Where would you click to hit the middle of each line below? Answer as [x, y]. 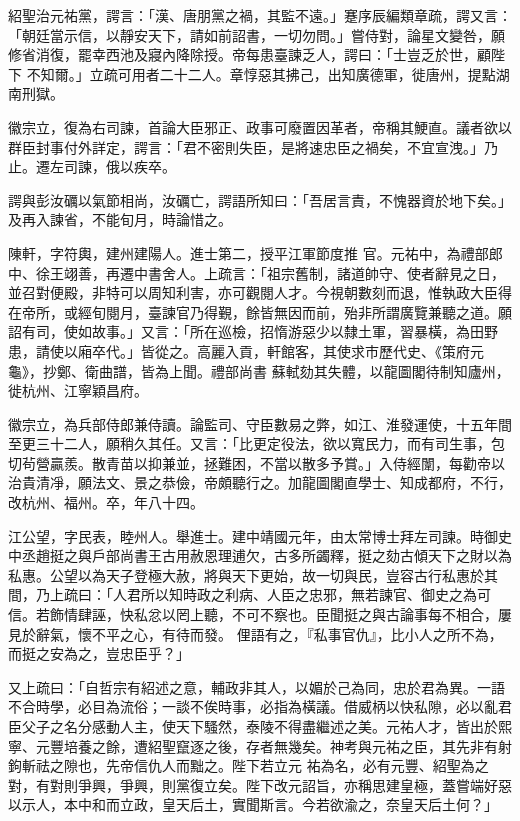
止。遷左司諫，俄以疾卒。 [92, 166]
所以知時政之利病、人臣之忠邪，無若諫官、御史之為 [308, 594]
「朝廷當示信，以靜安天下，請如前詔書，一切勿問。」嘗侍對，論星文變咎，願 [256, 34]
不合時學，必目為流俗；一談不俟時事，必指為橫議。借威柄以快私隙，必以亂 [253, 706]
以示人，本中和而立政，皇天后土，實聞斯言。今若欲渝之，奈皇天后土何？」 [253, 804]
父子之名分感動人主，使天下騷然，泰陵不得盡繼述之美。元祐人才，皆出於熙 [266, 726]
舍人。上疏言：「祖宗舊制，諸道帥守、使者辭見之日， [333, 272]
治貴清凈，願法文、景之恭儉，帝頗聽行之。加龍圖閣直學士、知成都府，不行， [260, 482]
